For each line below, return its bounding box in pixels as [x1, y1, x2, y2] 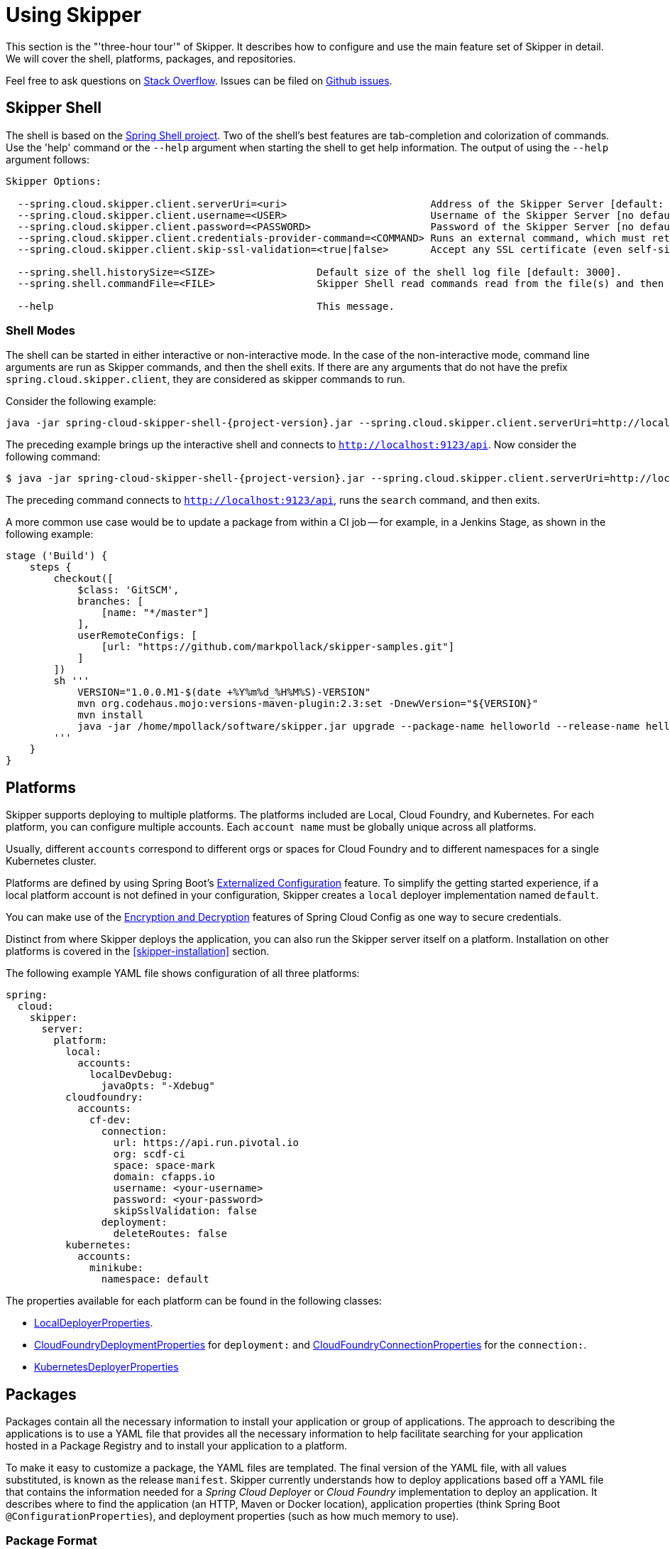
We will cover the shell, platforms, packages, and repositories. [6, 52, 296, 65]
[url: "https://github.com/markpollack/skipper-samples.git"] [101, 641, 455, 653]
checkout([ [53, 573, 114, 585]
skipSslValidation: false [113, 1205, 258, 1217]
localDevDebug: [89, 1069, 174, 1081]
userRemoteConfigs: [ [77, 630, 197, 642]
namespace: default [101, 1273, 209, 1285]
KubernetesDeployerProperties [34, 1361, 179, 1373]
